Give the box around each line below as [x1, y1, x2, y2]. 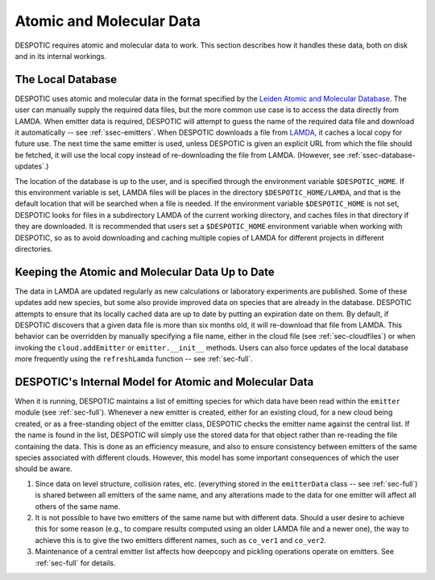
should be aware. [14, 464, 72, 474]
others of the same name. [35, 501, 121, 511]
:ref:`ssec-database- [346, 150, 416, 160]
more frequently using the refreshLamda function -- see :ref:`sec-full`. [14, 354, 253, 364]
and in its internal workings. [14, 51, 107, 61]
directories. [14, 244, 53, 253]
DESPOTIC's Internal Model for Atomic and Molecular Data [14, 375, 314, 389]
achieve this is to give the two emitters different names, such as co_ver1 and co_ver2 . [35, 535, 326, 545]
